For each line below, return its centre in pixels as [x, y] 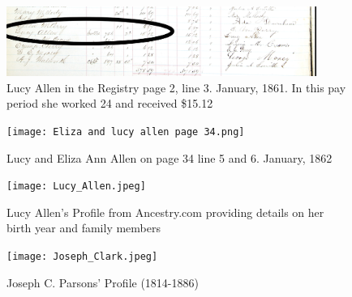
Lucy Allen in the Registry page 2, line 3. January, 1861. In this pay [176, 87]
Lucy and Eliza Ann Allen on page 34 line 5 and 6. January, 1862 [170, 157]
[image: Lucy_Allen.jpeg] [76, 187]
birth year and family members [84, 228]
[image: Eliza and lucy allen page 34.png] [126, 132]
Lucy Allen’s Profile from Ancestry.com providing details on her [165, 212]
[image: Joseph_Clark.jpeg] [82, 256]
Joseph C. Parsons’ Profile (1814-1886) [103, 282]
